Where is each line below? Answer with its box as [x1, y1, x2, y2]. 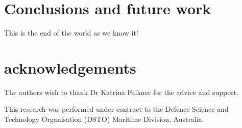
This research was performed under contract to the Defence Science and [4, 104, 229, 114]
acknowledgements [4, 57, 136, 78]
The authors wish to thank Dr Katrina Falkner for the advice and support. [4, 86, 239, 97]
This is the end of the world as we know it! [4, 27, 138, 38]
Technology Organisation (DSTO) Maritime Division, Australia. [4, 114, 204, 124]
